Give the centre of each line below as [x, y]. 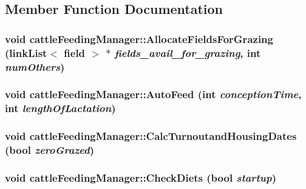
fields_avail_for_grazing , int [188, 52]
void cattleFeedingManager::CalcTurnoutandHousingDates [151, 136]
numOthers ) [35, 66]
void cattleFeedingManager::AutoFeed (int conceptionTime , [153, 94]
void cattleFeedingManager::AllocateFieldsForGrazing [139, 38]
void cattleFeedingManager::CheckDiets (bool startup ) [141, 177]
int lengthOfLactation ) [60, 108]
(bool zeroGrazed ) [50, 150]
